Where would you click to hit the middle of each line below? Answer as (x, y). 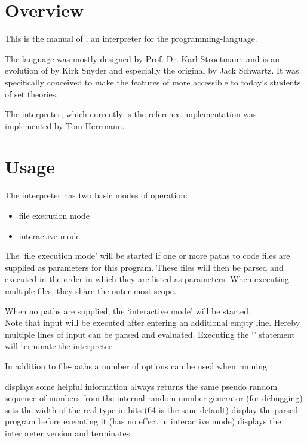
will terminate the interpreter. (60, 346)
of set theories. (32, 94)
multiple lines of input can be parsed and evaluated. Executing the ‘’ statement (150, 334)
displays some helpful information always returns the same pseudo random (141, 386)
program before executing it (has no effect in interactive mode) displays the (143, 421)
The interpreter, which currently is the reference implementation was (131, 114)
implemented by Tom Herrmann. (65, 125)
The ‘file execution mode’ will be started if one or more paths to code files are (148, 256)
